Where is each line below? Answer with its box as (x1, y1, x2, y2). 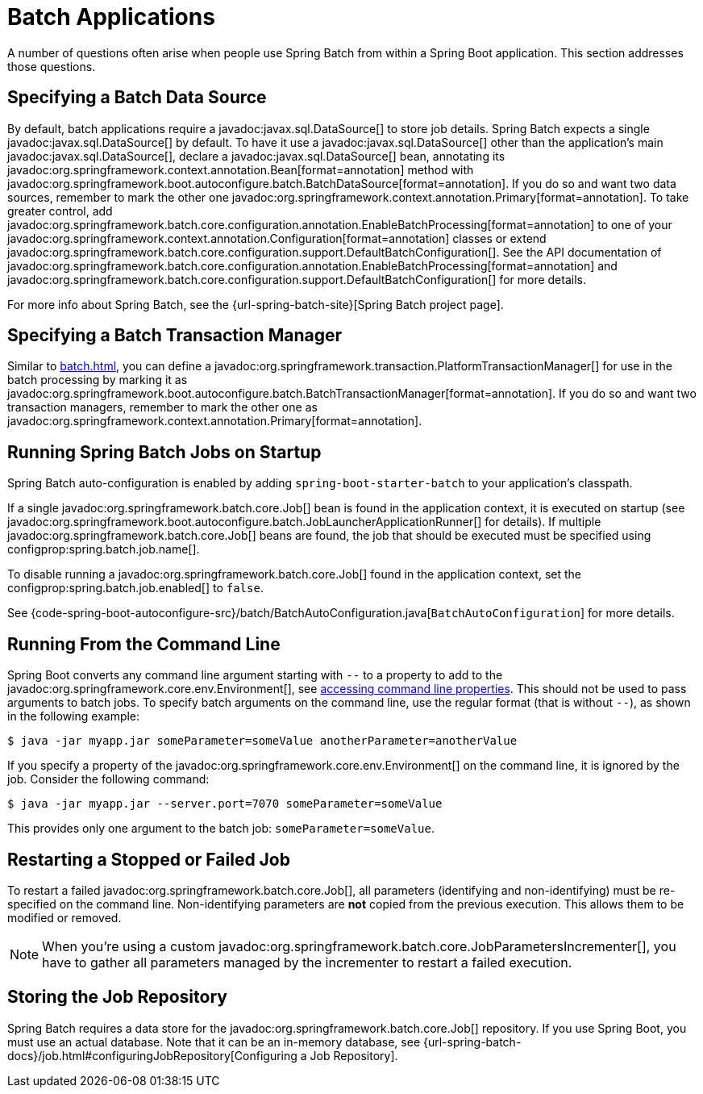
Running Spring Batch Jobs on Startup (7, 441, 322, 462)
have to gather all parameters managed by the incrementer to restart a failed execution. (42, 954, 572, 971)
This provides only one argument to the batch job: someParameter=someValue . (7, 821, 435, 836)
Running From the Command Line (7, 633, 281, 654)
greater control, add (7, 203, 113, 218)
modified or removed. (7, 910, 122, 925)
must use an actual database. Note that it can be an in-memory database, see (7, 1034, 421, 1049)
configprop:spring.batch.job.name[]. (7, 542, 200, 557)
